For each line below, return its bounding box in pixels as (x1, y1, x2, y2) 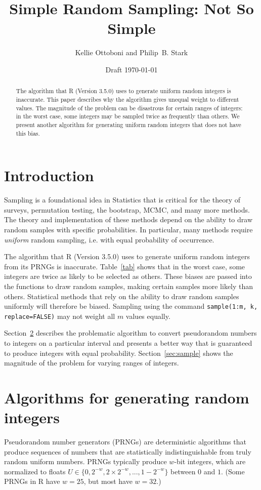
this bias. (16, 129, 40, 137)
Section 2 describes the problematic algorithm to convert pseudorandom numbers (4, 328, 257, 338)
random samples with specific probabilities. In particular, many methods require (4, 224, 253, 234)
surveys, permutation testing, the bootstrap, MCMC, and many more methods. (4, 204, 250, 215)
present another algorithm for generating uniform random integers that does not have (16, 120, 241, 129)
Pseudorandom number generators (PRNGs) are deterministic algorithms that (4, 436, 246, 447)
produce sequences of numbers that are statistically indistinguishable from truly (4, 446, 251, 457)
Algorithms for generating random (4, 387, 249, 407)
